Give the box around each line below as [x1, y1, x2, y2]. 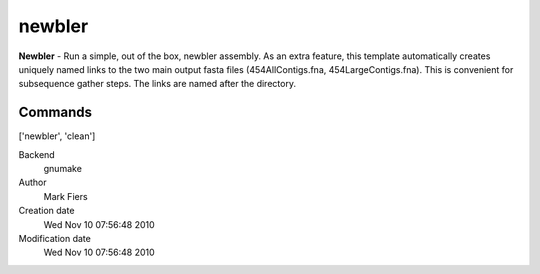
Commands [18, 104, 93, 121]
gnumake [43, 163, 82, 175]
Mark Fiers [43, 190, 89, 202]
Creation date [18, 205, 75, 217]
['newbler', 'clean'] [18, 130, 96, 142]
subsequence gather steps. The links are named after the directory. [18, 78, 297, 90]
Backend [18, 148, 55, 160]
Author [18, 176, 47, 189]
